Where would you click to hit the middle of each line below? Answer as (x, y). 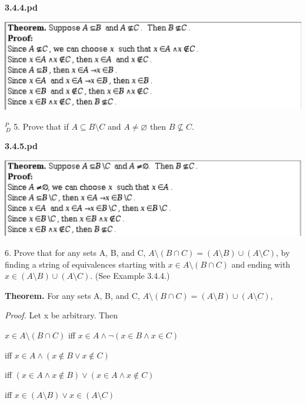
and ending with (261, 264)
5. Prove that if (41, 126)
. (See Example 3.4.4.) (130, 276)
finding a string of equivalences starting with (85, 264)
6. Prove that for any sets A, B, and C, (75, 253)
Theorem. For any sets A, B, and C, (72, 295)
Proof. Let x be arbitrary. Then (61, 315)
